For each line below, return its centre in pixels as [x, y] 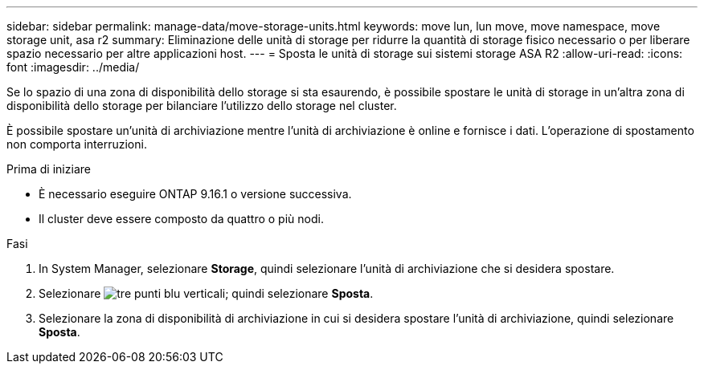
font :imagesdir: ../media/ [73, 67]
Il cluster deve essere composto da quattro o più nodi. [181, 219]
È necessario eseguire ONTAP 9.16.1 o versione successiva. [195, 194]
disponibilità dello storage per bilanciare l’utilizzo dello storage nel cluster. [202, 106]
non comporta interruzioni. [77, 144]
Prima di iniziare [49, 169]
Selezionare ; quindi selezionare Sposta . [206, 293]
